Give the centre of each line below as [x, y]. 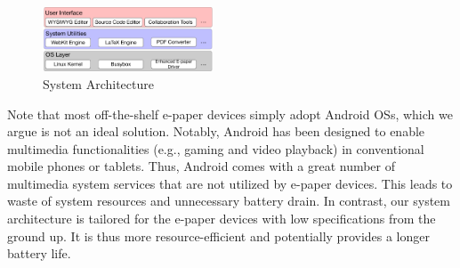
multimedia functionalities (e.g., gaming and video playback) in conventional [216, 148]
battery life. [39, 253]
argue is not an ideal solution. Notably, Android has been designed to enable [216, 131]
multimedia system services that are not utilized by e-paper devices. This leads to [230, 183]
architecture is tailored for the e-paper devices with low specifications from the [222, 219]
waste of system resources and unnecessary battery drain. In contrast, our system [229, 201]
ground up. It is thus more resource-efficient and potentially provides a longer [218, 236]
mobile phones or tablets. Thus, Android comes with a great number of [202, 166]
